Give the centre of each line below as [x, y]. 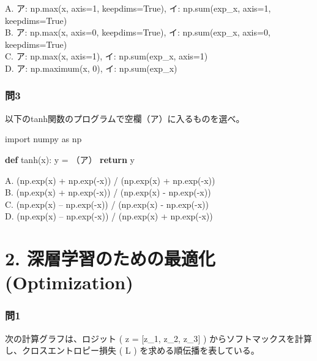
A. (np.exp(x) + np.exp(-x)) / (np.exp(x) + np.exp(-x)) [110, 180]
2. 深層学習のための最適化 [110, 258]
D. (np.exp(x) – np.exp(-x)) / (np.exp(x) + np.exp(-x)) [109, 216]
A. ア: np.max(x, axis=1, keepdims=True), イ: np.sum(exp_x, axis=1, [138, 8]
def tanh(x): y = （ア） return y [70, 159]
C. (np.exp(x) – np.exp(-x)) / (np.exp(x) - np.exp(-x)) [107, 204]
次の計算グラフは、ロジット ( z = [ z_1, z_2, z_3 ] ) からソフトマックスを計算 [158, 338]
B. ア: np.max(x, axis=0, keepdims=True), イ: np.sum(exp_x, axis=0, [138, 32]
